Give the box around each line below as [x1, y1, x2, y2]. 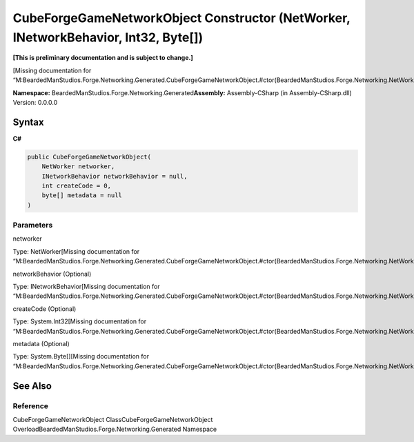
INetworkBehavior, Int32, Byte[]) [12, 30, 204, 45]
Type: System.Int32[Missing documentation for [12, 317, 147, 325]
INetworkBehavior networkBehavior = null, [41, 172, 188, 180]
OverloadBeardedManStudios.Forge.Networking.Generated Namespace [12, 425, 217, 434]
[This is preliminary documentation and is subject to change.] [12, 54, 193, 62]
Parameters [12, 221, 53, 230]
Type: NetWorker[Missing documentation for [12, 247, 140, 255]
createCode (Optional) [12, 304, 77, 313]
